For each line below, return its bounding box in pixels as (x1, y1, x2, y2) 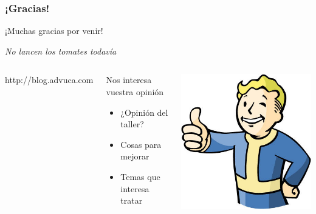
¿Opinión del (120, 105, 168, 118)
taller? (120, 118, 144, 130)
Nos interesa (106, 73, 152, 86)
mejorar (120, 150, 149, 162)
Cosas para (120, 138, 162, 150)
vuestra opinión (106, 85, 164, 98)
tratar (120, 194, 143, 207)
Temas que (120, 170, 160, 182)
